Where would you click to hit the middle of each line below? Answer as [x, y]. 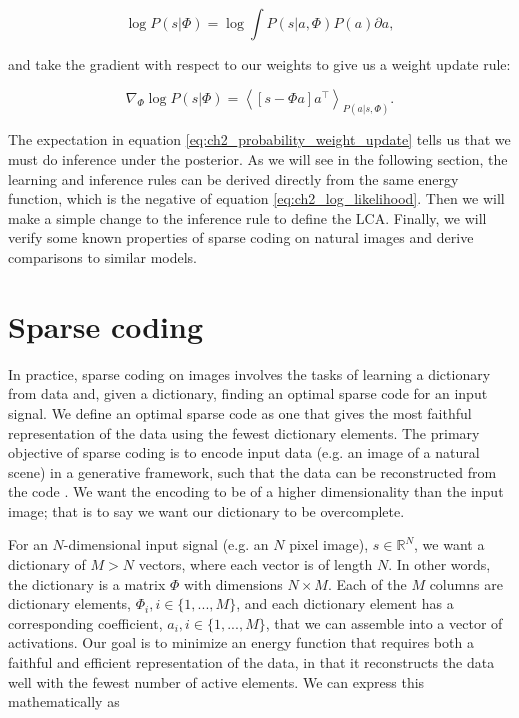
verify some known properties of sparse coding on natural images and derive [241, 237]
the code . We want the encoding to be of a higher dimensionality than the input [256, 491]
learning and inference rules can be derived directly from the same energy [233, 178]
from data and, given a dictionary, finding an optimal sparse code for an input [248, 393]
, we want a [449, 544]
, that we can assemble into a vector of [384, 622]
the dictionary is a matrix [87, 583]
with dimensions [233, 583]
